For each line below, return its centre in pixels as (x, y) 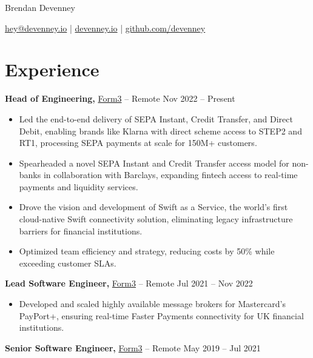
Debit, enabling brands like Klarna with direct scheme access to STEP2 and (160, 131)
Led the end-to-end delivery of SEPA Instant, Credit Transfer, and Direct (156, 118)
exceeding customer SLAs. (68, 263)
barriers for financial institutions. (81, 230)
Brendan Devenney (40, 7)
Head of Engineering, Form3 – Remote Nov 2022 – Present (120, 98)
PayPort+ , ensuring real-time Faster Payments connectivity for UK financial (161, 315)
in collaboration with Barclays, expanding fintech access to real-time (170, 175)
